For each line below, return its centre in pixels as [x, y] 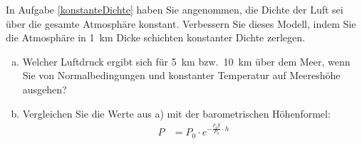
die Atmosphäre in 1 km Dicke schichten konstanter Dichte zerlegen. [155, 37]
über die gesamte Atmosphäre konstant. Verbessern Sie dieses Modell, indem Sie [181, 23]
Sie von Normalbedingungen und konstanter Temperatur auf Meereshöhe [181, 75]
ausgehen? [45, 89]
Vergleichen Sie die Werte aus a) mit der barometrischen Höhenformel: [176, 113]
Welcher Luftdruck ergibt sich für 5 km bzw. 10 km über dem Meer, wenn [186, 61]
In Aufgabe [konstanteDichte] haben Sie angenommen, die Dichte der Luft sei [175, 9]
